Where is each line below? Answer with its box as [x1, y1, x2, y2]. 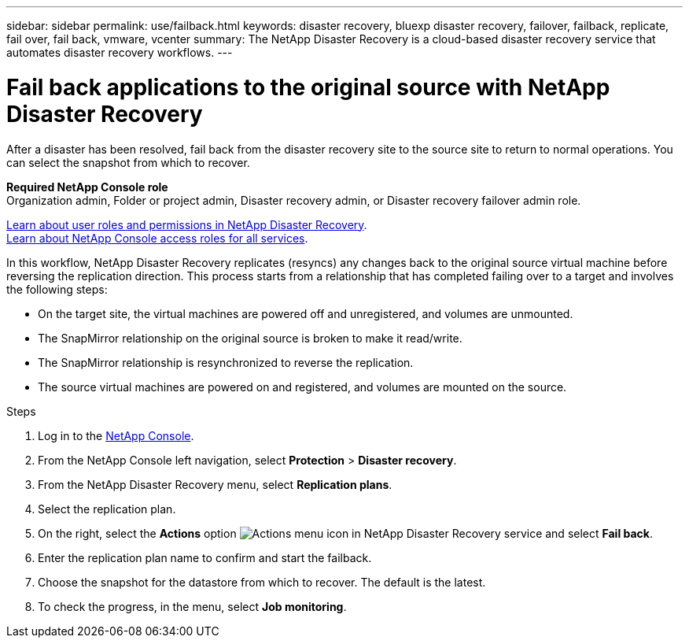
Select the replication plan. [38, 502, 176, 516]
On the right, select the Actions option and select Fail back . [38, 526, 654, 540]
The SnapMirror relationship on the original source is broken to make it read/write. [38, 331, 462, 345]
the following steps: [6, 282, 108, 296]
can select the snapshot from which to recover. [6, 155, 250, 169]
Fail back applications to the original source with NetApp [6, 73, 610, 101]
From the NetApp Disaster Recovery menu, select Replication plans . [38, 477, 392, 491]
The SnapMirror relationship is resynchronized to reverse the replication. [38, 355, 414, 369]
